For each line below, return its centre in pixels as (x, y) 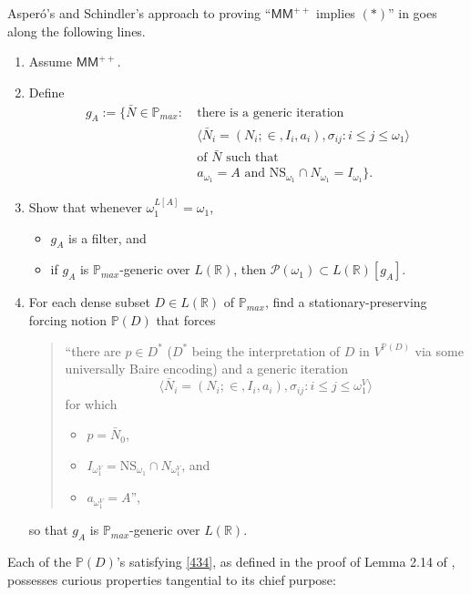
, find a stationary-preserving (346, 302)
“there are (93, 350)
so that (48, 530)
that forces (186, 320)
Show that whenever (85, 207)
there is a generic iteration (271, 113)
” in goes (413, 13)
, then (250, 269)
